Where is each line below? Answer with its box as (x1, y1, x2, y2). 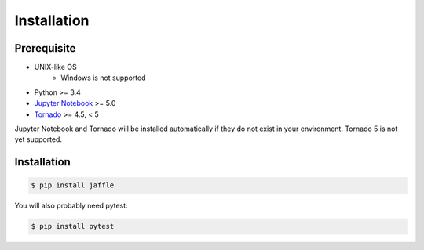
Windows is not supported (60, 73, 146, 82)
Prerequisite (14, 42, 76, 55)
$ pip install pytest (31, 222, 115, 231)
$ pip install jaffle (31, 181, 115, 190)
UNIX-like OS (34, 63, 78, 72)
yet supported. (14, 135, 63, 144)
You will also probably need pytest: (14, 201, 129, 211)
